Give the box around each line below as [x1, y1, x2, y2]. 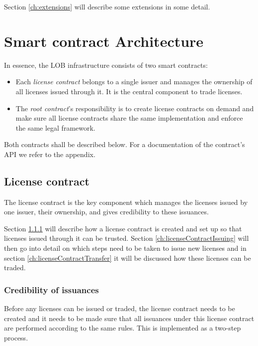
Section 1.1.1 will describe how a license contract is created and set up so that [4, 223, 242, 233]
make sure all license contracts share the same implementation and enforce [15, 113, 243, 123]
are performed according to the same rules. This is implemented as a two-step [4, 323, 241, 333]
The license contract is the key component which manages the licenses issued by [4, 196, 248, 207]
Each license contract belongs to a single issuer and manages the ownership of [15, 76, 253, 87]
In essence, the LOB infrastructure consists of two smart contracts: [4, 59, 208, 70]
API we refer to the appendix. [4, 149, 95, 159]
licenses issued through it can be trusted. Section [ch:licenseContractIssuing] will [4, 233, 249, 243]
